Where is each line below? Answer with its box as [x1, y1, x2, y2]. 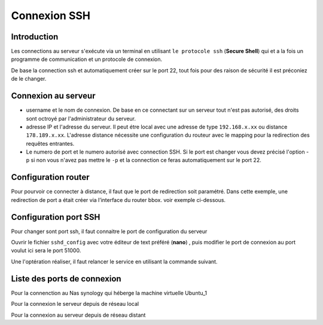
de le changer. [11, 75, 47, 82]
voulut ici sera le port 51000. [11, 247, 81, 254]
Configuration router [11, 172, 90, 182]
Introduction [11, 32, 59, 42]
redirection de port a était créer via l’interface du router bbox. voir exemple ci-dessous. [11, 196, 226, 203]
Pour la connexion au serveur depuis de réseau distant [11, 311, 146, 318]
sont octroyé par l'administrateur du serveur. [26, 115, 136, 122]
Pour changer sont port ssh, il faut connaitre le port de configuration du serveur [11, 228, 208, 235]
